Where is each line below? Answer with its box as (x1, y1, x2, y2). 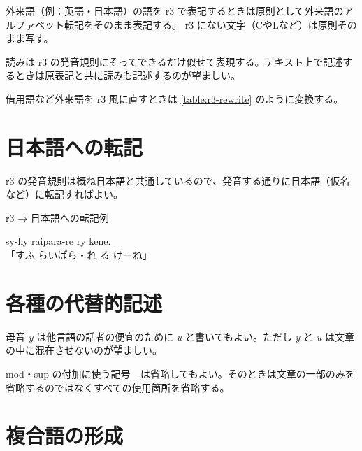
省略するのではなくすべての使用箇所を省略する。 (6, 380, 230, 394)
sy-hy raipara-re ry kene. (6, 234, 111, 248)
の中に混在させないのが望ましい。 (6, 343, 162, 357)
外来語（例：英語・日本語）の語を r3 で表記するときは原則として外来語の (6, 3, 344, 17)
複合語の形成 (6, 421, 124, 450)
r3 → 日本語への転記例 (6, 210, 109, 224)
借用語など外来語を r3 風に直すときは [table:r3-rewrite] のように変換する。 (6, 91, 344, 106)
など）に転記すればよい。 (6, 187, 123, 201)
